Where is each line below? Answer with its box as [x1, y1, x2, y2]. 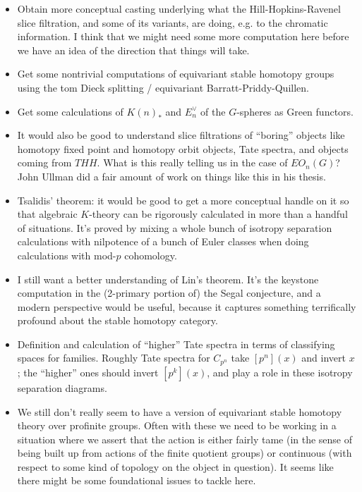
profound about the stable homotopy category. [17, 313, 218, 328]
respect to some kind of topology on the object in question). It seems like [17, 459, 334, 474]
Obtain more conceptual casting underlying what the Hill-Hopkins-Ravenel [17, 1, 341, 16]
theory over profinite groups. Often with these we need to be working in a [17, 418, 337, 433]
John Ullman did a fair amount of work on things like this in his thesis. [17, 168, 326, 183]
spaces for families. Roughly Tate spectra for [17, 350, 210, 365]
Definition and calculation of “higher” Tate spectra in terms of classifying [17, 336, 335, 351]
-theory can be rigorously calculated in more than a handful [89, 207, 348, 221]
